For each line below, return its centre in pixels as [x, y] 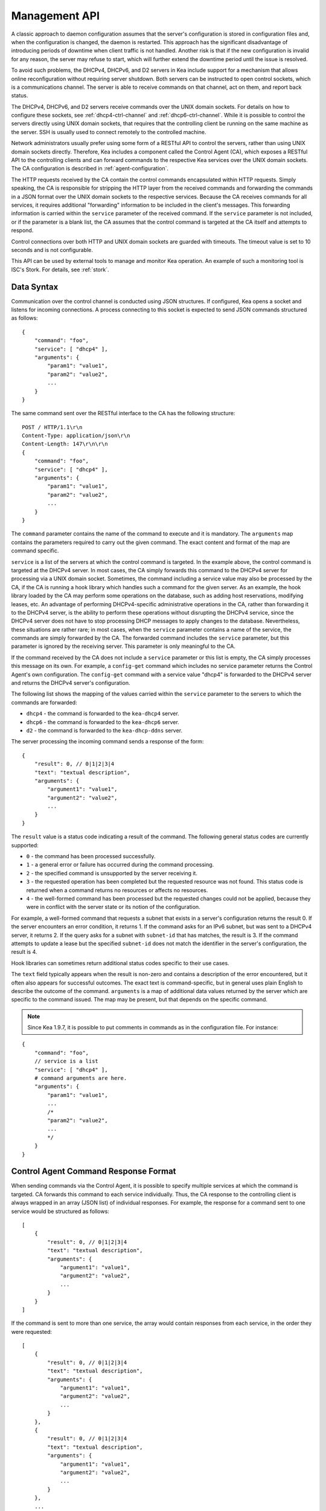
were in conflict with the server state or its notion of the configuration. [113, 907]
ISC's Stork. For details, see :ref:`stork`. [60, 270]
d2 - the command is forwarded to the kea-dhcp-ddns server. [104, 730]
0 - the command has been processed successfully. [91, 856]
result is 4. [24, 952]
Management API [55, 16]
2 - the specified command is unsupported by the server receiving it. [112, 873]
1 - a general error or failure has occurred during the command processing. [120, 865]
